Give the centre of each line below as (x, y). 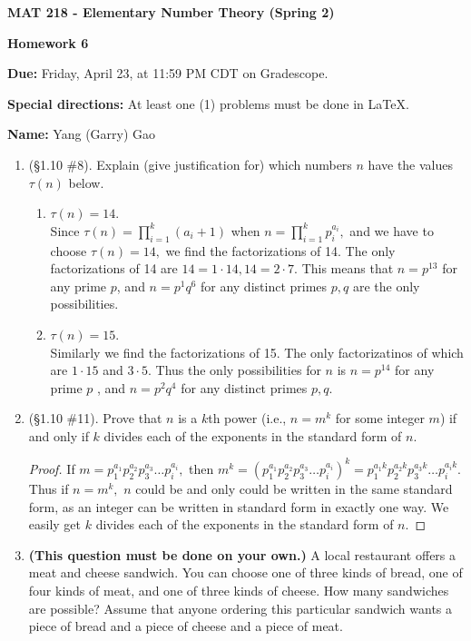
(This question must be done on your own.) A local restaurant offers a (242, 554)
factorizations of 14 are (114, 268)
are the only (386, 286)
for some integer (380, 418)
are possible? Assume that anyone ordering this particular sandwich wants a (240, 608)
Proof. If (52, 468)
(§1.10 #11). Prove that (95, 418)
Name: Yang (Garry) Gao (82, 134)
